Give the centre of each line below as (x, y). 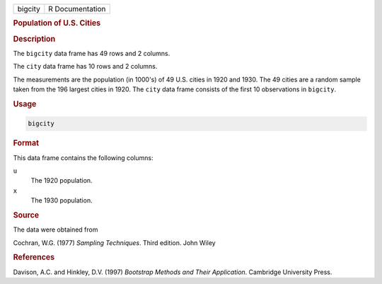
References (34, 257)
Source (26, 215)
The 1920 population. (62, 181)
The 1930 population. (62, 200)
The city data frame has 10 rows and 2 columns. (85, 67)
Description (34, 39)
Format (26, 143)
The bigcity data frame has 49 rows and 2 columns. (92, 53)
